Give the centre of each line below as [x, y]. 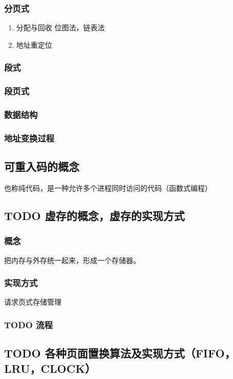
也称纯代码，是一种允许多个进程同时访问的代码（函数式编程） [108, 187]
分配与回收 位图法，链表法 [60, 27]
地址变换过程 [29, 138]
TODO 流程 [28, 324]
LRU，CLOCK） [50, 368]
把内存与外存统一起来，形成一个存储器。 [72, 260]
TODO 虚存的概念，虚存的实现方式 [94, 215]
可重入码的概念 [42, 166]
